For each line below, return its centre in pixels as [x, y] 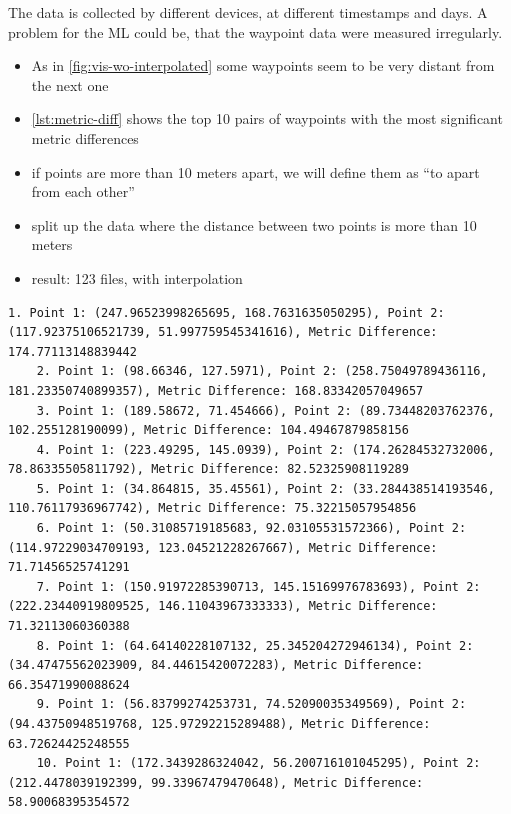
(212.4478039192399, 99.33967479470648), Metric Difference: [216, 782]
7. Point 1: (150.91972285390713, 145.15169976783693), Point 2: [258, 586]
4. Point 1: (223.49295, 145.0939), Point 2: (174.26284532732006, [265, 449]
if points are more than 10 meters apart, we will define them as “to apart [255, 171]
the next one [70, 84]
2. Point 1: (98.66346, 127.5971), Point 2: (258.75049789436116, [262, 371]
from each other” [83, 191]
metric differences [85, 137]
